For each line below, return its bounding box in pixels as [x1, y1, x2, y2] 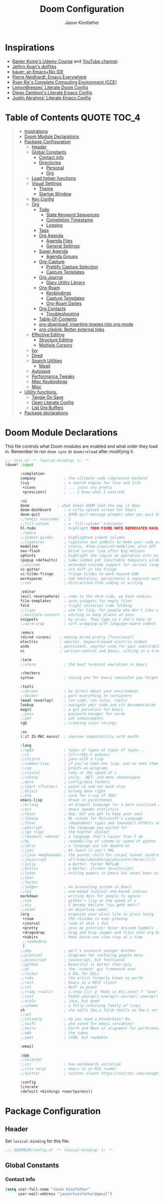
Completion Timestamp [46, 217, 94, 223]
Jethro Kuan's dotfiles [12, 63, 57, 69]
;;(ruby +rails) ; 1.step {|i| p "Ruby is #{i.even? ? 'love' [20, 989, 159, 994]
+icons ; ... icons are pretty [22, 485, 112, 490]
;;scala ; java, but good [20, 998, 99, 1003]
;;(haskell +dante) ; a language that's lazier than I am [20, 834, 143, 839]
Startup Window [39, 190, 72, 197]
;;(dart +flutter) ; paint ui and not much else [20, 784, 125, 789]
